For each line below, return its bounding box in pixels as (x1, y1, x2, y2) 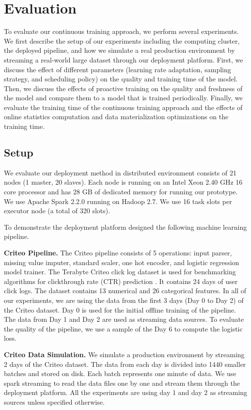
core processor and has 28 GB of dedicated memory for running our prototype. (4, 187, 238, 197)
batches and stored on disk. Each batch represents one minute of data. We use (4, 368, 236, 378)
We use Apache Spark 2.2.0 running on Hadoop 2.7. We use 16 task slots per (4, 196, 232, 206)
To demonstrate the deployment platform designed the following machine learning (4, 221, 247, 232)
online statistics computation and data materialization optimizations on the (4, 111, 229, 122)
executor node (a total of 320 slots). (4, 205, 110, 216)
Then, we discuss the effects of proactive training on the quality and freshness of (4, 83, 243, 93)
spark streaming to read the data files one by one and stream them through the (4, 378, 240, 388)
